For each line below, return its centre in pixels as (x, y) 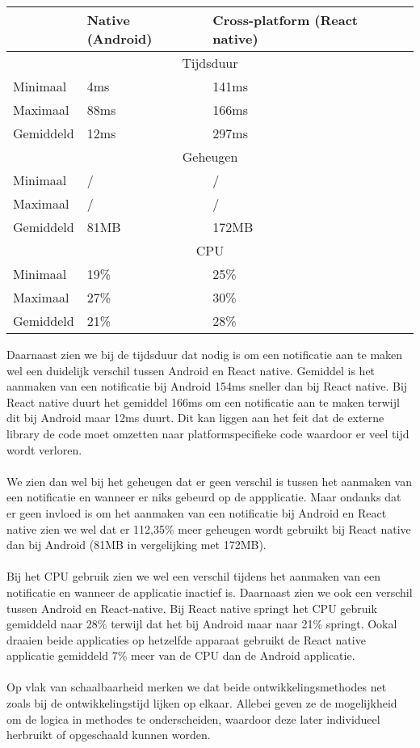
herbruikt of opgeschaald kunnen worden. (109, 735)
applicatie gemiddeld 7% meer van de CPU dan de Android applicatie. (181, 655)
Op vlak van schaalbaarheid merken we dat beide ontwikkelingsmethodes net (197, 687)
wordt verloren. (44, 449)
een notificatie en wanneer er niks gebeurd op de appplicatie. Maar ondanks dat (204, 497)
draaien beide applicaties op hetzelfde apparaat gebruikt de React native (186, 639)
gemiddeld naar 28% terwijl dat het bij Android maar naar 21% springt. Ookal (202, 624)
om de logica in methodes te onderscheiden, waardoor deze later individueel (193, 718)
